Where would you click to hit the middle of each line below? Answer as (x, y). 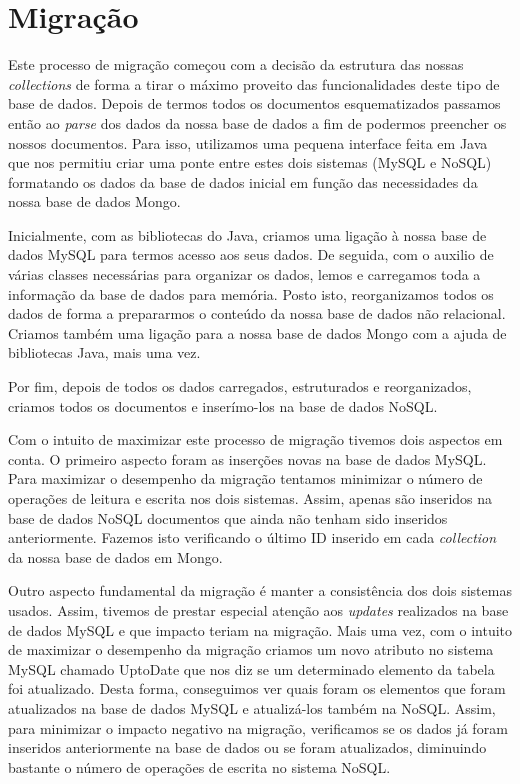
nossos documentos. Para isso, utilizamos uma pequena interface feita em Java (248, 142)
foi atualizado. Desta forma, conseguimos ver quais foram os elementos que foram (257, 688)
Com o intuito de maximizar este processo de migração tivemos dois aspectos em (255, 439)
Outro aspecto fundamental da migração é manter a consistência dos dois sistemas (260, 590)
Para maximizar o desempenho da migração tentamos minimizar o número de (245, 478)
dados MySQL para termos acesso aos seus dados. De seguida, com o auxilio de (251, 254)
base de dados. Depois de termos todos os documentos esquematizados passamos (254, 103)
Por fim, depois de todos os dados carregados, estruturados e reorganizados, (240, 386)
